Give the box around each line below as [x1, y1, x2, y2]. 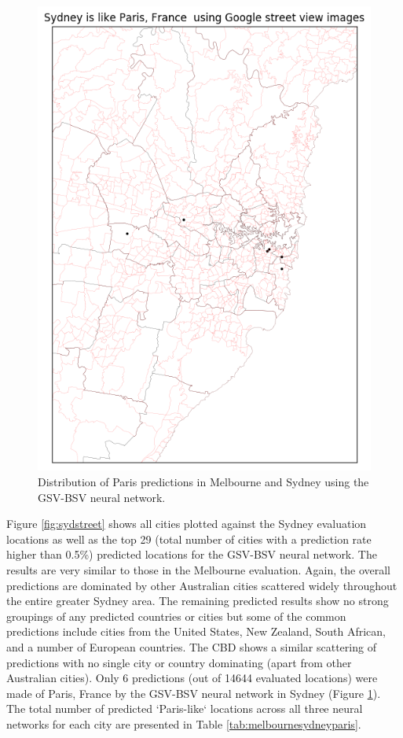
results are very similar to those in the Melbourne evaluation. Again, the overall [6, 561, 390, 577]
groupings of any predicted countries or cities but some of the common [6, 607, 346, 624]
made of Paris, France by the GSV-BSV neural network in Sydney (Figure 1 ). [6, 684, 381, 701]
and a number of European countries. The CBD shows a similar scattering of [6, 638, 376, 655]
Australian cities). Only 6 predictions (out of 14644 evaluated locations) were [6, 670, 378, 686]
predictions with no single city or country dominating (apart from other [6, 654, 352, 670]
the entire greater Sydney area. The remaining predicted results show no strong [6, 592, 389, 609]
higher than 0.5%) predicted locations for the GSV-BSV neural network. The [6, 546, 377, 563]
